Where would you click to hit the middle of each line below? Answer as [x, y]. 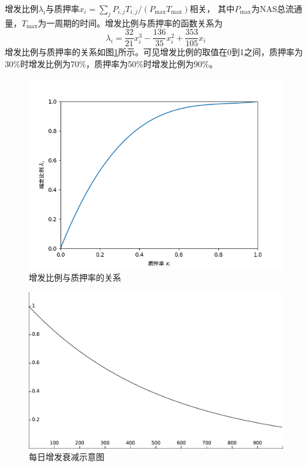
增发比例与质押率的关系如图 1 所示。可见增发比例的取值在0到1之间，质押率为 [154, 52]
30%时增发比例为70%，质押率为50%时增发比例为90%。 [111, 64]
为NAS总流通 [277, 8]
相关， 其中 [212, 8]
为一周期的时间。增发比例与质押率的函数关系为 [130, 22]
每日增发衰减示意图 [67, 457]
